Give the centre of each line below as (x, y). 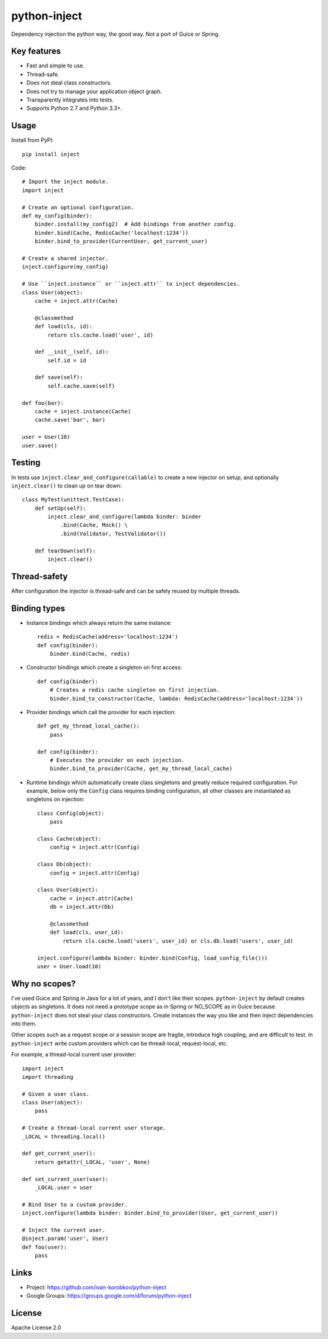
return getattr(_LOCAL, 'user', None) (92, 1162)
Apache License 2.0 (36, 1327)
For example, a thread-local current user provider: (74, 1055)
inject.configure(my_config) (65, 267)
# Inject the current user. (64, 1230)
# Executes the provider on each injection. (117, 760)
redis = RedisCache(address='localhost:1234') (108, 637)
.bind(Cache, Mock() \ (94, 525)
